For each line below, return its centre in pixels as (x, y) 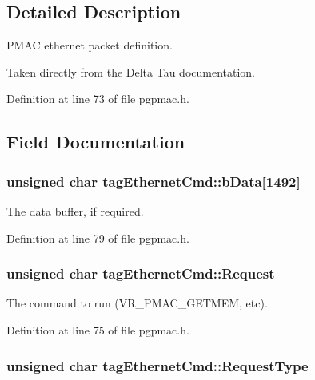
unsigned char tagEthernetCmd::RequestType (157, 365)
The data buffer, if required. (75, 210)
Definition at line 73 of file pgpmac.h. (98, 99)
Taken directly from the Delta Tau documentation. (131, 71)
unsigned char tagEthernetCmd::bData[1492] (154, 181)
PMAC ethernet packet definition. (90, 45)
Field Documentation (96, 142)
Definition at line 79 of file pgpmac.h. (98, 238)
